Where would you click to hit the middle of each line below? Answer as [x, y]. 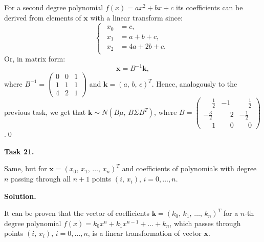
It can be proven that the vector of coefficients [77, 213]
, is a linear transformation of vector [145, 233]
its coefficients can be [210, 7]
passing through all [41, 179]
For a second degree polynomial [54, 7]
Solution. [20, 196]
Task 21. [19, 151]
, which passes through [205, 223]
